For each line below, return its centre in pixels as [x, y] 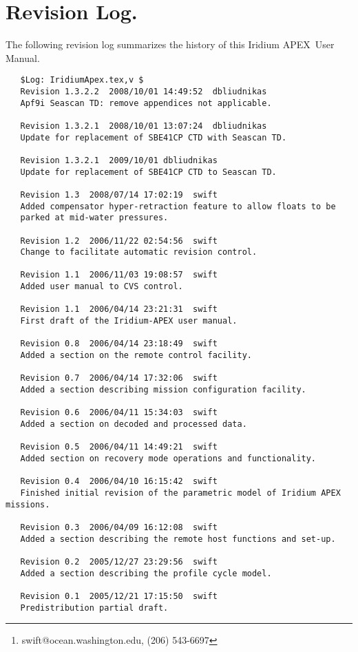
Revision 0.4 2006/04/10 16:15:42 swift [119, 482]
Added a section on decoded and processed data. [134, 424]
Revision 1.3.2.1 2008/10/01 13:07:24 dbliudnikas [144, 126]
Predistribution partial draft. [94, 608]
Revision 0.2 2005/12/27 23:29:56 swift [119, 561]
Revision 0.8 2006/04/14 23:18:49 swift [119, 344]
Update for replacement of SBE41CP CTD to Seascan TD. [148, 172]
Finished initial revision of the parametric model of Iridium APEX [180, 493]
